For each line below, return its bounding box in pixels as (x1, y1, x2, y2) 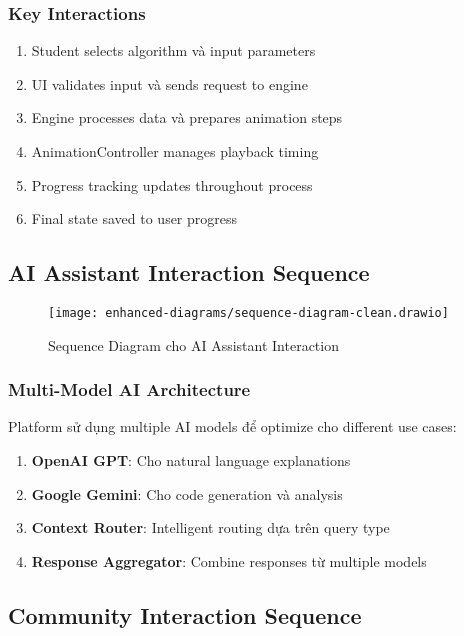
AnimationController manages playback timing (31, 141, 319, 161)
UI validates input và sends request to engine (31, 73, 308, 94)
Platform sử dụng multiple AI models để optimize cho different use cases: (8, 416, 457, 437)
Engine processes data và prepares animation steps (31, 107, 343, 128)
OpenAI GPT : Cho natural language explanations (31, 450, 351, 471)
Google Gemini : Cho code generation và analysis (31, 483, 343, 504)
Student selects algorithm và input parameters (31, 40, 316, 61)
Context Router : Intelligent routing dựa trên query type (31, 517, 390, 538)
